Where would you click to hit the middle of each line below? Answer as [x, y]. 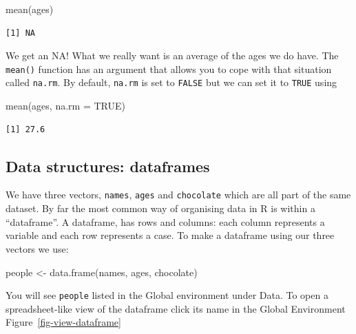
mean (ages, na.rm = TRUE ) [65, 106]
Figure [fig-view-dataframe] [63, 322]
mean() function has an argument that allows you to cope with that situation [169, 69]
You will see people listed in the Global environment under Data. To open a [167, 295]
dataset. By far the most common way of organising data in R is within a [160, 208]
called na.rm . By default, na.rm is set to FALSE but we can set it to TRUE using [171, 82]
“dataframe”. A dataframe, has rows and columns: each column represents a [165, 221]
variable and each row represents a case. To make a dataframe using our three [170, 235]
